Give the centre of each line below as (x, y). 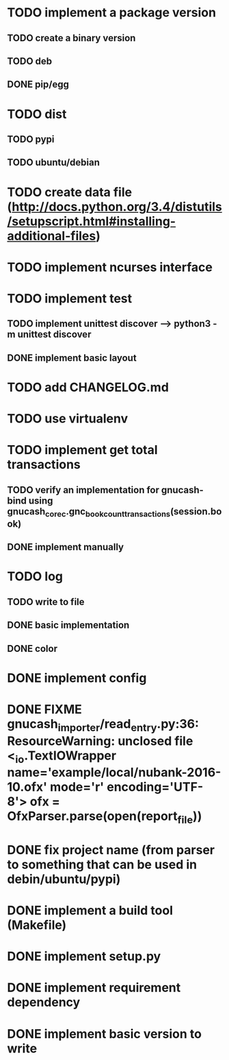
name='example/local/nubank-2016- (114, 773)
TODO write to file (46, 602)
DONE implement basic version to (104, 1034)
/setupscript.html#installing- (92, 221)
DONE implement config (77, 678)
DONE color (32, 649)
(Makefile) (37, 925)
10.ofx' (27, 787)
